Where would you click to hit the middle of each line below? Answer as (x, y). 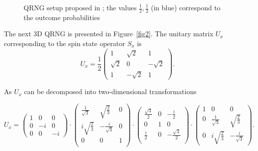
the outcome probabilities (62, 17)
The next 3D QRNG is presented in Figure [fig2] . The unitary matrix (109, 34)
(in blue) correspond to (186, 7)
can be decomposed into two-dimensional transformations (110, 91)
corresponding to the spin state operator (64, 43)
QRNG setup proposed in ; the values (80, 7)
